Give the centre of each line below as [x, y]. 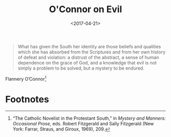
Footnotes [27, 99]
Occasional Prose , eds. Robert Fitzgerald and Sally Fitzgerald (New [83, 123]
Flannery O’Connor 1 [26, 78]
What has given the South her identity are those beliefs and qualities [89, 46]
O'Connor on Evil [85, 9]
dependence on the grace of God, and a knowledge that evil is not [87, 62]
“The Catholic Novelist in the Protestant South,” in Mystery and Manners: [89, 118]
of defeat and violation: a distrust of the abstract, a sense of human [88, 57]
